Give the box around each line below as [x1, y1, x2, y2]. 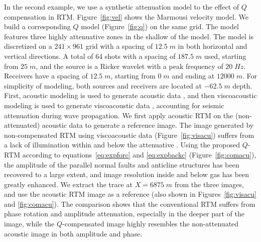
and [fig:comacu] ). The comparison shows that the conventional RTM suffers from [4, 198, 255, 209]
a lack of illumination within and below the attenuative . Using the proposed [4, 139, 240, 150]
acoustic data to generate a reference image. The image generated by [42, 120, 254, 130]
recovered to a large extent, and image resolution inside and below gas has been [4, 169, 249, 180]
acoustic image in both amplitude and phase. [4, 228, 143, 238]
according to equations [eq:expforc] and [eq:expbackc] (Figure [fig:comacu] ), [22, 149, 256, 159]
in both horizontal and [178, 41, 247, 51]
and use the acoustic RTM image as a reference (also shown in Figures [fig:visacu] [4, 189, 256, 199]
